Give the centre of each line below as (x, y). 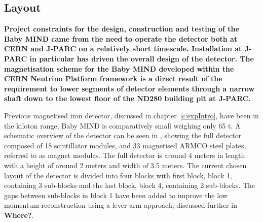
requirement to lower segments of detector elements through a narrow (129, 88)
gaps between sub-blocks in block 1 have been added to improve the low (116, 195)
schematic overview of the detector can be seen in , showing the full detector (123, 135)
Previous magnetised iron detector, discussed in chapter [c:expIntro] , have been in (131, 115)
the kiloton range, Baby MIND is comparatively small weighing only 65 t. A (122, 125)
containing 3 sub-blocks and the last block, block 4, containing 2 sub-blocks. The (130, 185)
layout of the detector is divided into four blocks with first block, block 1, (118, 175)
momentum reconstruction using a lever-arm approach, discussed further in (121, 205)
